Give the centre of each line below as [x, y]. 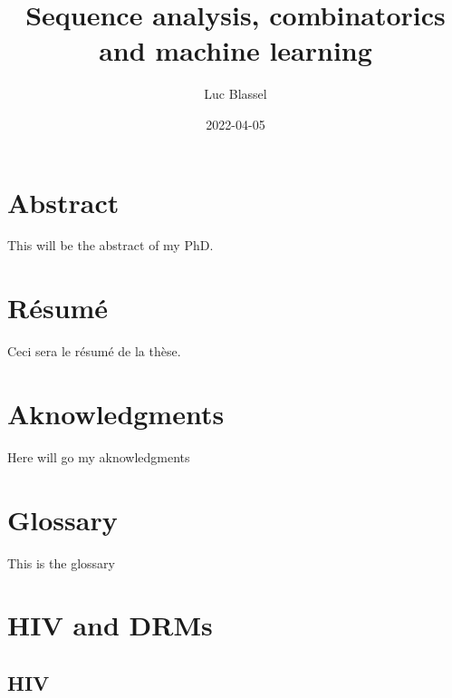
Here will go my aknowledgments [99, 456]
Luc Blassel [236, 94]
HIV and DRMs [110, 625]
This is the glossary [61, 562]
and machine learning [236, 50]
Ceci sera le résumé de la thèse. [94, 351]
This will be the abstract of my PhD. [111, 245]
